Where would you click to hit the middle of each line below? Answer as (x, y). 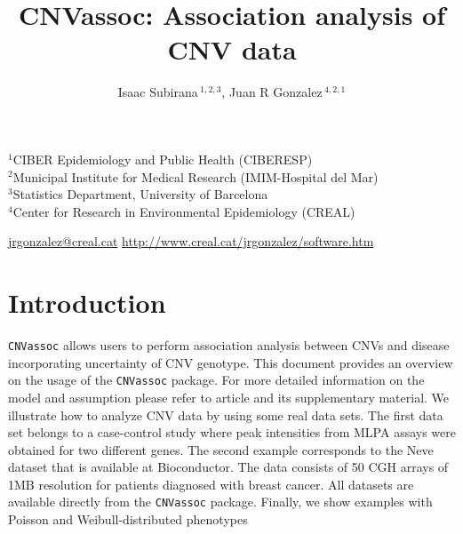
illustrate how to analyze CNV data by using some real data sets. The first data (226, 414)
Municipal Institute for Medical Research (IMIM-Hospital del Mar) (196, 176)
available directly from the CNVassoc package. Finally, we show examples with (220, 502)
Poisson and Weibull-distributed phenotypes (128, 519)
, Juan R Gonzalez (272, 92)
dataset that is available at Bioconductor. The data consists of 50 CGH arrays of (228, 467)
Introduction (87, 303)
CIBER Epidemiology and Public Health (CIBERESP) (163, 159)
